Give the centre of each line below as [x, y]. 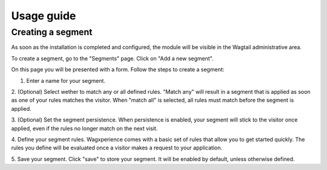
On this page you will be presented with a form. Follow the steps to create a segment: [118, 70]
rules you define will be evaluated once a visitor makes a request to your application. [117, 148]
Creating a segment [52, 32]
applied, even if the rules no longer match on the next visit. [84, 128]
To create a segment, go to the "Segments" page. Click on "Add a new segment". [112, 58]
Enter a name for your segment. [66, 80]
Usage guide [44, 16]
